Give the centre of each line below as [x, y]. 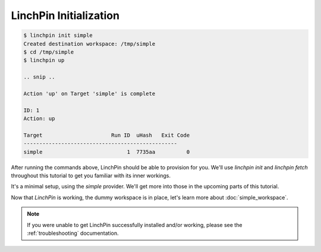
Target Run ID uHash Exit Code [107, 135]
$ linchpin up [44, 60]
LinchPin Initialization [65, 15]
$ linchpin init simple [58, 35]
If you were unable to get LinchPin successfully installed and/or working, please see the [135, 225]
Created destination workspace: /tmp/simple [89, 44]
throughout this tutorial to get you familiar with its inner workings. [91, 175]
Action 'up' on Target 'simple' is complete [89, 93]
